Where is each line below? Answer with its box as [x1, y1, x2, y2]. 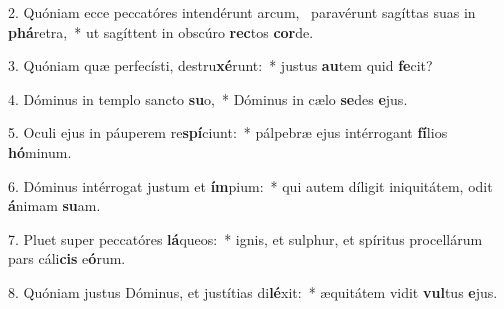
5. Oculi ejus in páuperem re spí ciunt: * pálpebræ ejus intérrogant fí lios [8, 122, 448, 143]
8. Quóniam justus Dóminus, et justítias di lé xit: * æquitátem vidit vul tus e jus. [8, 281, 498, 302]
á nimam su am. [8, 195, 101, 216]
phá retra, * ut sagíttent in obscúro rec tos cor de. [8, 21, 314, 42]
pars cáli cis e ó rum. [8, 248, 126, 269]
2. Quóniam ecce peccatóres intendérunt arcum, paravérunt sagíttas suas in [8, 2, 476, 22]
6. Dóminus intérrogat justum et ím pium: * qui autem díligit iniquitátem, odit [8, 175, 493, 196]
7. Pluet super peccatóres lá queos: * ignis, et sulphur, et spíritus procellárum [8, 228, 483, 249]
